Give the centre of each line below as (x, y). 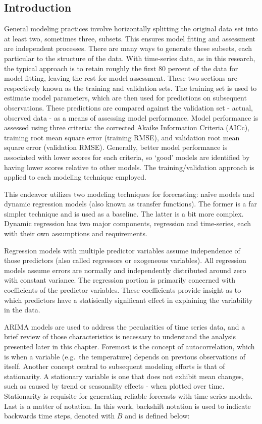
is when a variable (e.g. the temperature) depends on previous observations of (125, 356)
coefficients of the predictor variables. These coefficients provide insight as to (123, 290)
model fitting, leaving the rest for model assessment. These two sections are (121, 78)
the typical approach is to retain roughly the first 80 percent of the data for (121, 68)
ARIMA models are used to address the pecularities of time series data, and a (125, 326)
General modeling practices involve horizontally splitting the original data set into (131, 29)
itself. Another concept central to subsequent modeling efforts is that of (115, 366)
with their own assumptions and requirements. (76, 233)
